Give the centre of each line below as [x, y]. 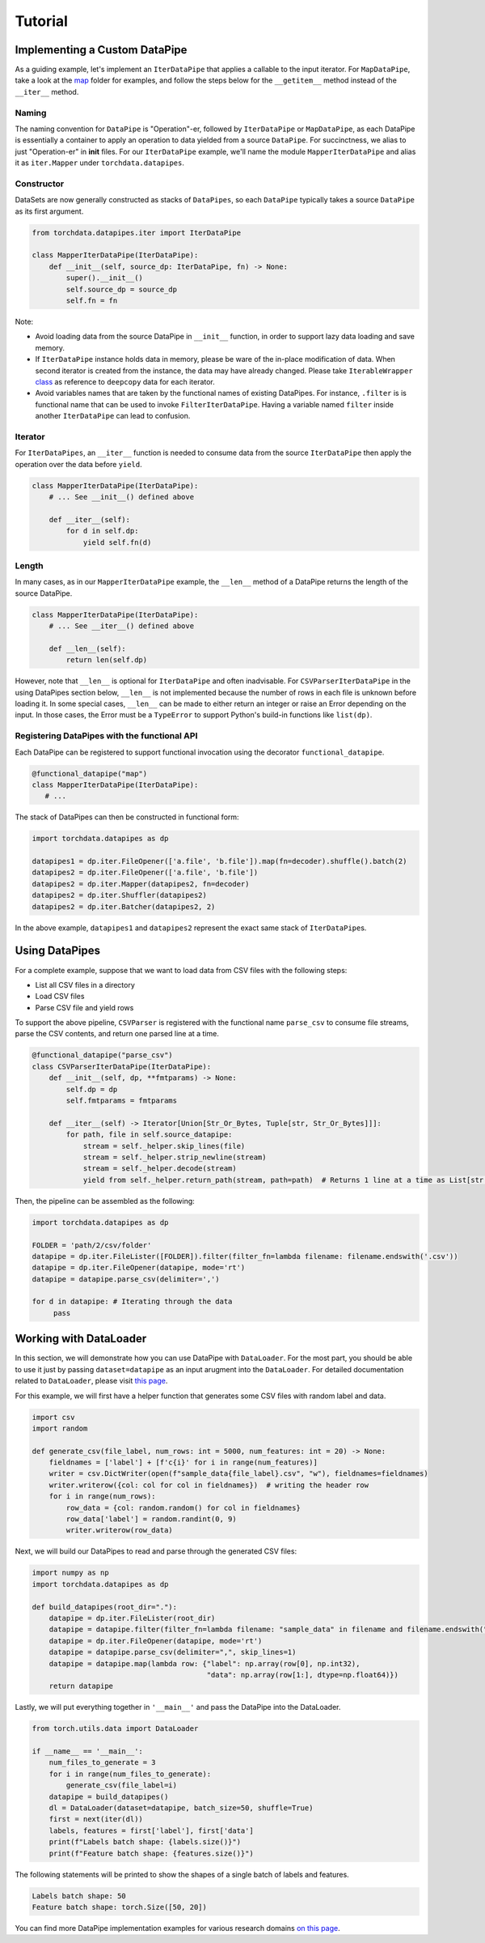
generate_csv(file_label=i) [122, 1786]
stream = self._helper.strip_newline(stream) [175, 1157]
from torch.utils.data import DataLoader [115, 1729]
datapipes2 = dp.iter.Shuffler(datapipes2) [120, 895]
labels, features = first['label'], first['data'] [151, 1830]
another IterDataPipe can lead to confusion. [113, 416]
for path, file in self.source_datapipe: [149, 1135]
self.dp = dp [92, 1089]
